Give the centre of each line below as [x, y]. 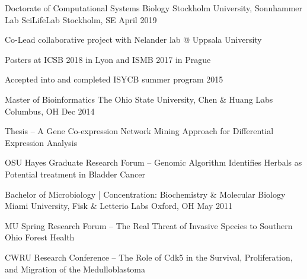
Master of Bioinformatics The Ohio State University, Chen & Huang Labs [139, 99]
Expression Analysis [41, 142]
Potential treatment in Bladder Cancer [75, 174]
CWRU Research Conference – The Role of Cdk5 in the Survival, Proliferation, [149, 257]
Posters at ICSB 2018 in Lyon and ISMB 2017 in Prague [108, 59]
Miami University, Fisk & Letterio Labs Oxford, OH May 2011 [119, 206]
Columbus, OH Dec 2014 [50, 111]
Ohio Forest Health [40, 237]
